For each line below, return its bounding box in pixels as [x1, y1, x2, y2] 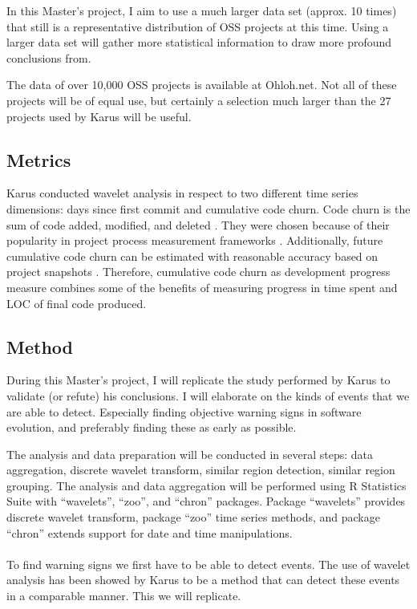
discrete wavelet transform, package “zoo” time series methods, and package [6, 509, 380, 526]
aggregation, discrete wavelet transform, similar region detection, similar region [6, 461, 395, 478]
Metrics [6, 147, 71, 172]
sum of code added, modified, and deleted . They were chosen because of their [6, 216, 390, 233]
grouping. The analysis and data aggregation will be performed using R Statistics [6, 477, 407, 493]
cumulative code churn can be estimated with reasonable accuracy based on [6, 247, 379, 264]
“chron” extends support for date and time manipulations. [6, 524, 293, 541]
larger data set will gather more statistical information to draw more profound [6, 34, 392, 51]
